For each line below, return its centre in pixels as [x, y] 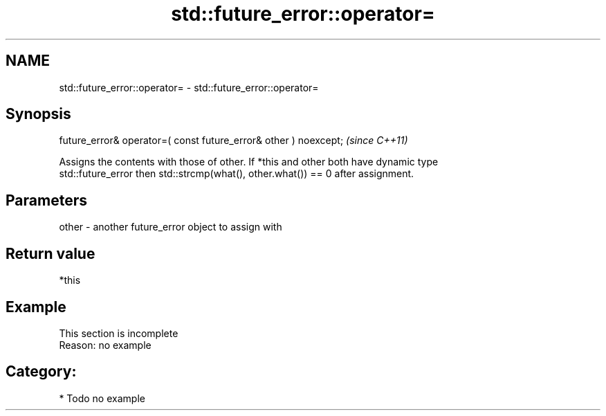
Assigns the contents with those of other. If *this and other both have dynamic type [249, 162]
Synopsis [38, 114]
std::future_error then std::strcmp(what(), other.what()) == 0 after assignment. [237, 174]
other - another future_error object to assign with [171, 227]
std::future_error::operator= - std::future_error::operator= [189, 87]
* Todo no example [102, 398]
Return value [50, 253]
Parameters [46, 200]
